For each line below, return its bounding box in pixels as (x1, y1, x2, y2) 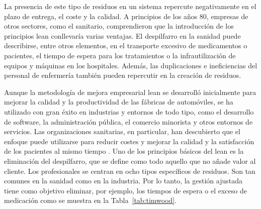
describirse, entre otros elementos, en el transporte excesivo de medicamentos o (4, 40, 247, 51)
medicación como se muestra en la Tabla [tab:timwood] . (4, 195, 177, 205)
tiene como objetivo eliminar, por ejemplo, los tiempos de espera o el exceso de (4, 185, 247, 195)
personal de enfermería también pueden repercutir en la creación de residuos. (4, 70, 241, 80)
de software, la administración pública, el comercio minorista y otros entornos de (4, 116, 253, 127)
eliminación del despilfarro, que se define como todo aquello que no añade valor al (4, 155, 256, 166)
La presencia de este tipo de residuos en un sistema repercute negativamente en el (4, 1, 256, 11)
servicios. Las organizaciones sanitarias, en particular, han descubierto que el (4, 126, 240, 137)
